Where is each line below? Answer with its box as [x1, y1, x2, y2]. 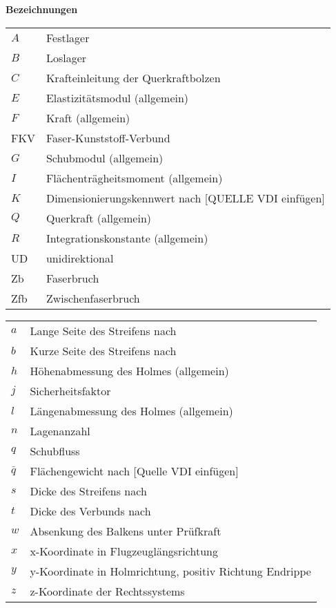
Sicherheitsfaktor [30, 382, 111, 399]
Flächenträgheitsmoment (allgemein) [46, 169, 223, 186]
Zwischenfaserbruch [46, 289, 140, 306]
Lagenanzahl [30, 422, 90, 439]
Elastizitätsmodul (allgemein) [46, 89, 189, 106]
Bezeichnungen [6, 2, 78, 16]
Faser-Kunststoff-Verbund [46, 129, 170, 146]
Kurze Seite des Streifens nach [30, 342, 177, 359]
